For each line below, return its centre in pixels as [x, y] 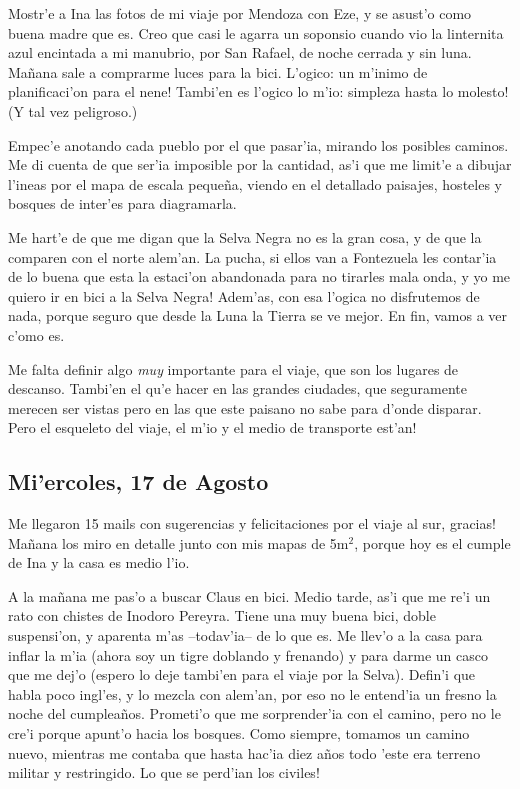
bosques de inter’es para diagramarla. [122, 203]
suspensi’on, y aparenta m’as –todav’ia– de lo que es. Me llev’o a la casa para [245, 635]
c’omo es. [36, 334]
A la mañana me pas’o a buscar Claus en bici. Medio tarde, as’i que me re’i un [249, 595]
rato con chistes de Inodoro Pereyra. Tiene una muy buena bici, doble [222, 615]
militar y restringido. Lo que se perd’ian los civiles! [164, 772]
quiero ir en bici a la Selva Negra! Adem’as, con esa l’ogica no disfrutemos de [244, 295]
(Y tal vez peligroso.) [73, 110]
